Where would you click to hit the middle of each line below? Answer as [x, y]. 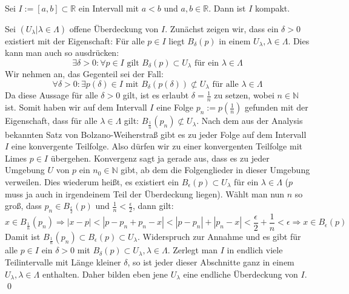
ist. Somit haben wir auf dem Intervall [76, 107]
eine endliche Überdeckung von [241, 274]
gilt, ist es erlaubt [156, 95]
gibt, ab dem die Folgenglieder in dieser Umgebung [215, 170]
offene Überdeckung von [114, 28]
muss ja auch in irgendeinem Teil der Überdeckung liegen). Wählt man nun [145, 193]
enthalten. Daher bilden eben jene [105, 274]
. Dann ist [227, 8]
